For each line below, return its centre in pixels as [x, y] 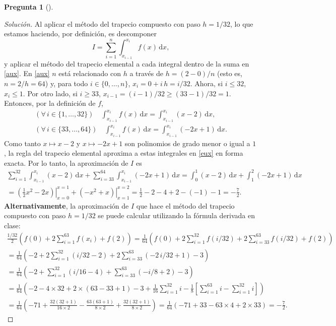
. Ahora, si [207, 83]
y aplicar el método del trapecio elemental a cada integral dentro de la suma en [127, 63]
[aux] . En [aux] [27, 73]
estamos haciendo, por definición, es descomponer [80, 34]
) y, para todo [66, 83]
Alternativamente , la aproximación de [66, 205]
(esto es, [230, 73]
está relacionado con [90, 73]
